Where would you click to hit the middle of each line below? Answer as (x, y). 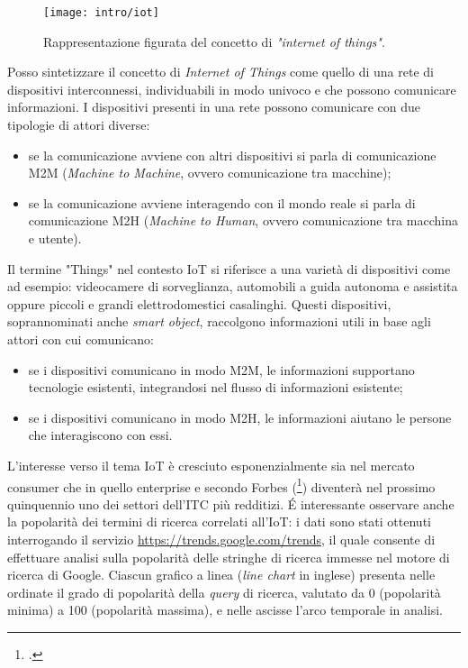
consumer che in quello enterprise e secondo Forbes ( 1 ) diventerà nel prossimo (221, 485)
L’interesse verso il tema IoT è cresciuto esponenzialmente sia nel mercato (211, 465)
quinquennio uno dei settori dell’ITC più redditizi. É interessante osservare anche (231, 503)
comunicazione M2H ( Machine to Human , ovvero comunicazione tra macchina (243, 220)
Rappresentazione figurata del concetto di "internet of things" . (214, 41)
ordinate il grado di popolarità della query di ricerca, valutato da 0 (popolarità (224, 592)
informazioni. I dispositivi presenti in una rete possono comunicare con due (214, 107)
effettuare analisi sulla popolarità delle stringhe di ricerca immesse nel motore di (229, 557)
